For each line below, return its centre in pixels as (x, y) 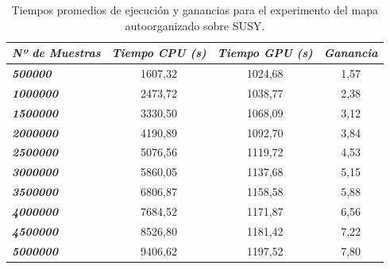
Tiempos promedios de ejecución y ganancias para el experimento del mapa (195, 10)
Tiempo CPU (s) (159, 53)
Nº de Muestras (56, 53)
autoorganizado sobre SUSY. (195, 25)
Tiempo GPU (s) (265, 53)
